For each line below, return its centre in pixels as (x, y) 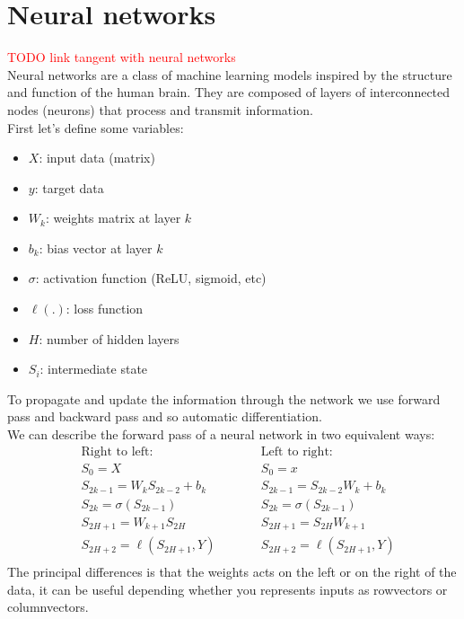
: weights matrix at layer (113, 218)
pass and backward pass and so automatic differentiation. (165, 416)
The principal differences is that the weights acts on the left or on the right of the (232, 572)
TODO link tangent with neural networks (122, 57)
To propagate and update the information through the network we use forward (224, 398)
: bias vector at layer (96, 248)
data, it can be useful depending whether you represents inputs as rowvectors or (228, 589)
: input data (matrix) (97, 158)
